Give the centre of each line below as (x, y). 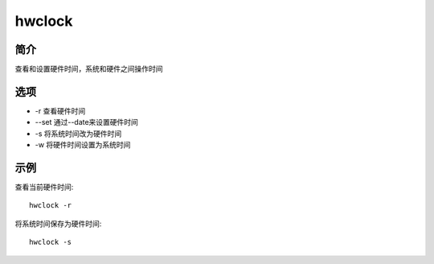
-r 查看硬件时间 (60, 111)
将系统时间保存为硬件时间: (58, 223)
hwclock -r (51, 206)
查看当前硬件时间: (44, 187)
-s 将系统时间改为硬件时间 (78, 134)
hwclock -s (51, 242)
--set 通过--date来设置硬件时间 (86, 122)
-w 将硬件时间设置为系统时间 (83, 145)
